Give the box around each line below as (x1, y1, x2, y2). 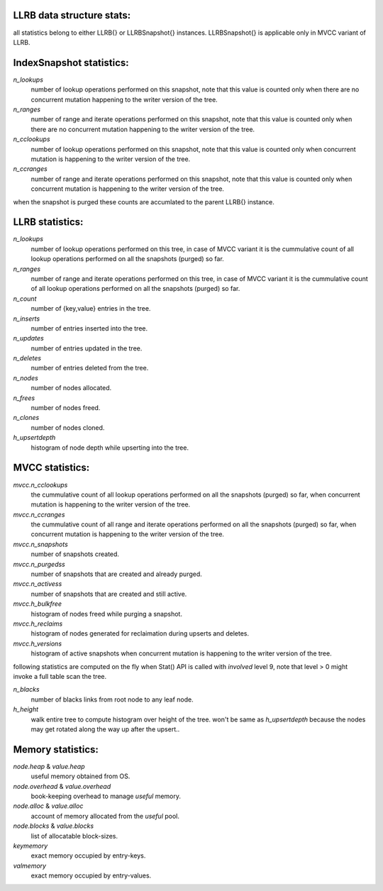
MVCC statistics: (13, 462, 90, 474)
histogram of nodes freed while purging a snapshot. (30, 609, 182, 618)
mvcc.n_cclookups (13, 480, 68, 489)
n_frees (13, 394, 35, 402)
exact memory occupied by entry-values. (30, 871, 152, 880)
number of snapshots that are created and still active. (30, 590, 187, 598)
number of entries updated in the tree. (30, 344, 143, 353)
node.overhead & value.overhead (13, 782, 111, 790)
